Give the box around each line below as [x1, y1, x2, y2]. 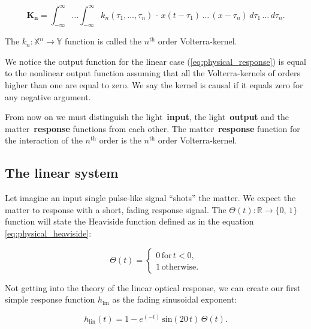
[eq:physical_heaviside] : [5, 227, 92, 240]
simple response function [5, 293, 95, 306]
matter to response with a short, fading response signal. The [5, 203, 227, 216]
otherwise [161, 262, 197, 271]
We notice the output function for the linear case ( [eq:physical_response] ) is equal [5, 55, 306, 67]
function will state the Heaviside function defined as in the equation [5, 215, 254, 228]
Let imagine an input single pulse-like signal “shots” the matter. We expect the [5, 192, 296, 204]
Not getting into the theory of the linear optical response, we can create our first [5, 281, 301, 294]
